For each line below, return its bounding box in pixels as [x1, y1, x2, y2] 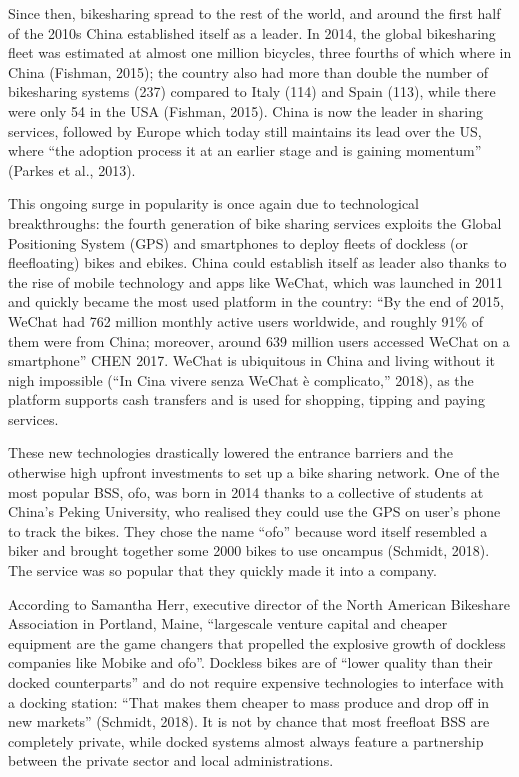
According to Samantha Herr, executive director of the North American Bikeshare [8, 593, 510, 614]
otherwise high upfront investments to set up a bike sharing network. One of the [8, 462, 500, 483]
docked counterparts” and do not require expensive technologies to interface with [8, 672, 504, 692]
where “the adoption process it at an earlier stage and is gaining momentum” [8, 140, 482, 161]
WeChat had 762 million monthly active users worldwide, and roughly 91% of [8, 310, 484, 331]
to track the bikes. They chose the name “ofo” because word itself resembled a [8, 520, 488, 541]
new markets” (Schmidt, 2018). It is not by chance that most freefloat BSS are [8, 711, 490, 732]
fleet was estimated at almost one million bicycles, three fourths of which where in [8, 42, 512, 63]
